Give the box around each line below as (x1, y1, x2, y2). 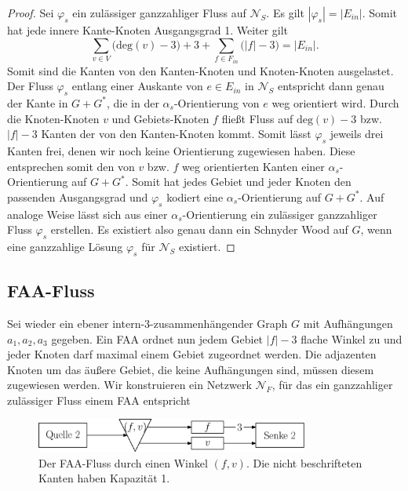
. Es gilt (266, 5, 304, 20)
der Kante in (7, 94, 68, 111)
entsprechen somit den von (7, 158, 135, 174)
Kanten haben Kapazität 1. (38, 470, 170, 486)
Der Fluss (7, 78, 53, 94)
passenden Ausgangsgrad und (7, 188, 148, 205)
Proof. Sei (7, 5, 54, 20)
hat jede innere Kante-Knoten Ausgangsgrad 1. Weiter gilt (7, 22, 289, 38)
